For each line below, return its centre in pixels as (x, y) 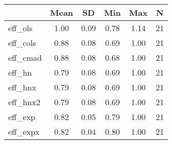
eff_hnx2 (24, 102)
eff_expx (24, 131)
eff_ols (20, 28)
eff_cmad (25, 57)
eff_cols (22, 43)
